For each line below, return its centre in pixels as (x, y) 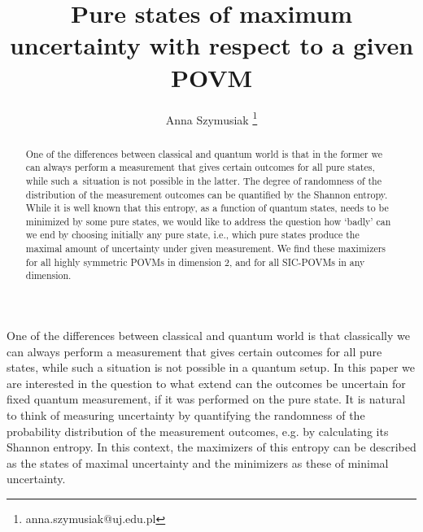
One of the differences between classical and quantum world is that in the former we (204, 153)
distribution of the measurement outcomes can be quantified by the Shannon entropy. (207, 194)
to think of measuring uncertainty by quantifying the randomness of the (186, 415)
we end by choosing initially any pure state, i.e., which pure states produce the (192, 235)
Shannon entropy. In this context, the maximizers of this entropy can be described (211, 447)
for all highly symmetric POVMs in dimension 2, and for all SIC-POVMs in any (195, 262)
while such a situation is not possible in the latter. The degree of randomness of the (203, 180)
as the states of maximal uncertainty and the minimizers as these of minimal (198, 462)
